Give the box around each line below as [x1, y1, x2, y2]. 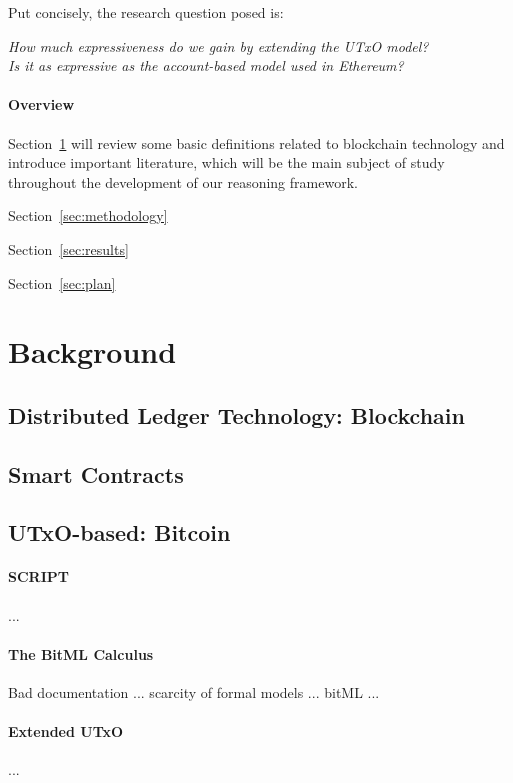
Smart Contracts [8, 458, 184, 489]
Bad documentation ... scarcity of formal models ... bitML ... [8, 682, 380, 703]
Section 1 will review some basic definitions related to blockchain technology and [8, 132, 505, 153]
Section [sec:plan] [8, 272, 116, 293]
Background [8, 331, 177, 372]
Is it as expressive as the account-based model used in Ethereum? [8, 55, 404, 76]
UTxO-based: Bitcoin [8, 517, 231, 548]
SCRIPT [8, 566, 69, 587]
